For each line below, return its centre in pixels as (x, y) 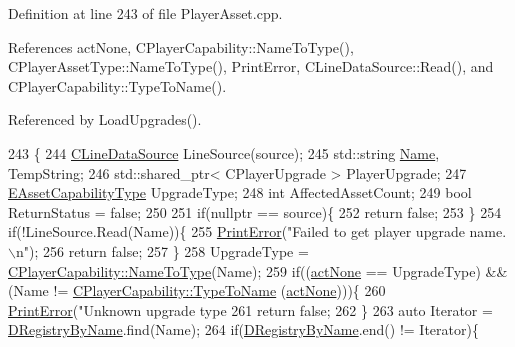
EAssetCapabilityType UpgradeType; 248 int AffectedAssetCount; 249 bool (240, 192)
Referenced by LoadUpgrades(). (105, 119)
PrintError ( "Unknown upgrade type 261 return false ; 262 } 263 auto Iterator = (250, 309)
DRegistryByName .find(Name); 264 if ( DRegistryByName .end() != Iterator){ (243, 329)
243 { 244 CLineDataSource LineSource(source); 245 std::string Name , (224, 152)
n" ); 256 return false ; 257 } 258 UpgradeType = (162, 250)
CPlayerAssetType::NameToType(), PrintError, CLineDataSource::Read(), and (251, 66)
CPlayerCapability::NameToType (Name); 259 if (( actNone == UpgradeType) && (258, 270)
